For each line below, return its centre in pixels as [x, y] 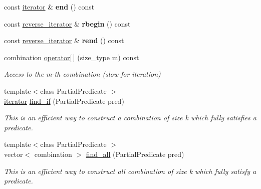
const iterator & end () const [49, 7]
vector [14, 154]
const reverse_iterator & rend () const [64, 40]
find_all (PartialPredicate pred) [135, 154]
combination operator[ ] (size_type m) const [72, 57]
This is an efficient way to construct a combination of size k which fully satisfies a [130, 118]
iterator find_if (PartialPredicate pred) [64, 101]
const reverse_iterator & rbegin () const [67, 23]
